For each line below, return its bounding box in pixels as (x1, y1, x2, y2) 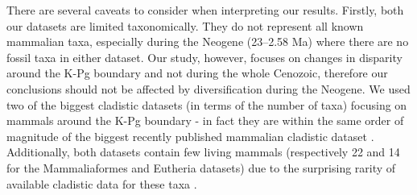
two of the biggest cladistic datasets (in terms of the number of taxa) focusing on (6, 96, 407, 113)
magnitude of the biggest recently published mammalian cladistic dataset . (6, 127, 374, 144)
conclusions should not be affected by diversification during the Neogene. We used (6, 80, 411, 97)
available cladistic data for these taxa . (6, 175, 197, 192)
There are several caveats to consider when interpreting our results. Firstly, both (6, 2, 404, 18)
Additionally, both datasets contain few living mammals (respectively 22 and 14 (6, 143, 400, 160)
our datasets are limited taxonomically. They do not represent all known (6, 17, 364, 34)
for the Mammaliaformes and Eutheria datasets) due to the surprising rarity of (6, 159, 396, 176)
